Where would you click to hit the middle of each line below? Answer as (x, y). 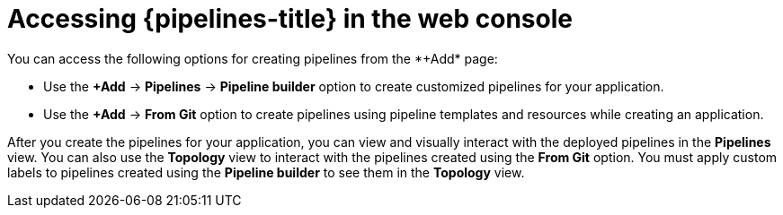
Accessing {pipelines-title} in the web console (290, 19)
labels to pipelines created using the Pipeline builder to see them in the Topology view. (266, 172)
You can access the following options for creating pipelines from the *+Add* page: (253, 58)
